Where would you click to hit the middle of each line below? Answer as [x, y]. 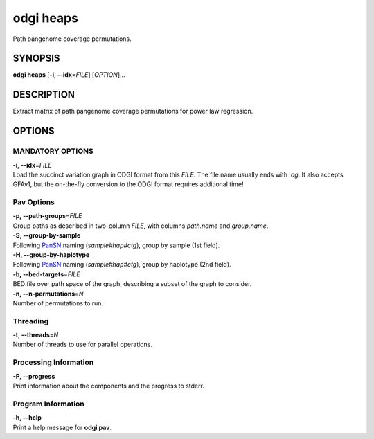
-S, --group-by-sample [47, 235]
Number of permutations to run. [58, 303]
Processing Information [53, 362]
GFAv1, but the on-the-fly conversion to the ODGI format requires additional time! [128, 184]
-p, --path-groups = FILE [47, 216]
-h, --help [27, 418]
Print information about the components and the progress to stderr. [108, 386]
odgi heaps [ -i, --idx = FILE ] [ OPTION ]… [69, 75]
